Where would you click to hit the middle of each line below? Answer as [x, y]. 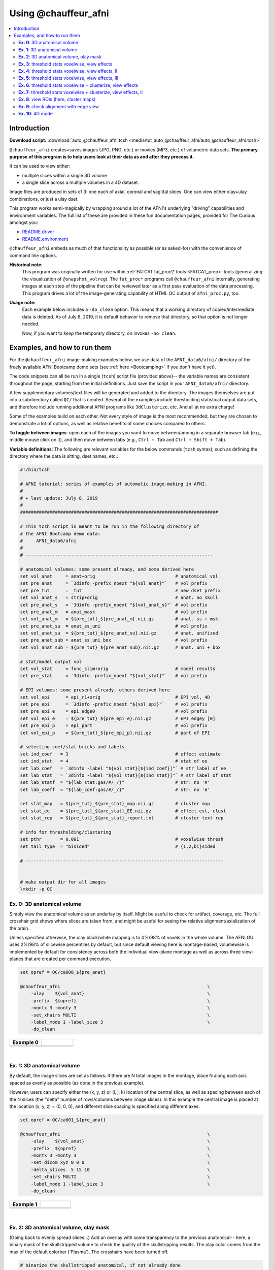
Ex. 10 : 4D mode [36, 114]
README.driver [38, 232]
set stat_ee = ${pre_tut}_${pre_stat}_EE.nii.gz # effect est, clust [123, 811]
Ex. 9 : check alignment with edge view [59, 106]
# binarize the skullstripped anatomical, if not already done [100, 1265]
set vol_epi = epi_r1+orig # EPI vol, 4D [115, 697]
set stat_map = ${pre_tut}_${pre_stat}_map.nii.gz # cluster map [115, 804]
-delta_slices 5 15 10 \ [121, 1169]
